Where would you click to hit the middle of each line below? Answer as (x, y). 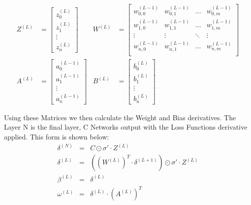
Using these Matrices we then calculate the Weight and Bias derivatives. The (120, 117)
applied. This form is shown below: (57, 136)
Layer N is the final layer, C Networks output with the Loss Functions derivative (126, 127)
